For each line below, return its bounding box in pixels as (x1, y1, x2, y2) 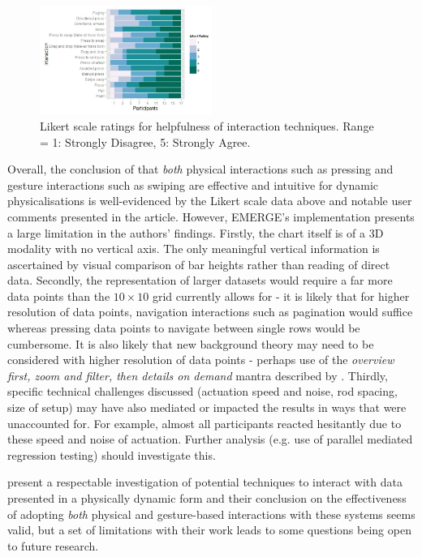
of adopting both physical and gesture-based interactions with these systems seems (7, 505, 416, 522)
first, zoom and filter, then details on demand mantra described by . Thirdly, (7, 366, 388, 383)
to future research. (7, 537, 99, 554)
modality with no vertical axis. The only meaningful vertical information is (7, 240, 380, 257)
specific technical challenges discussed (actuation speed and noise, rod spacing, (7, 383, 398, 400)
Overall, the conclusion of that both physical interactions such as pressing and (7, 161, 394, 178)
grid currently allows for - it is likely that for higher (152, 287, 410, 304)
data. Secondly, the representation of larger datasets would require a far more (7, 272, 393, 289)
